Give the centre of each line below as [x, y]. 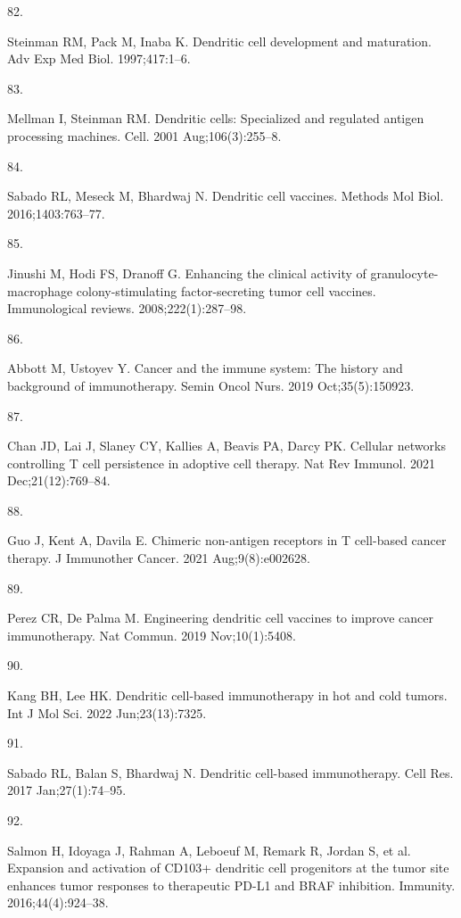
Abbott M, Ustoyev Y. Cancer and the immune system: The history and [205, 368]
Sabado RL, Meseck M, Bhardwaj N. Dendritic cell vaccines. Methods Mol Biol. [226, 196]
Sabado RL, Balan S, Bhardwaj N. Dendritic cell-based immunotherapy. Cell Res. [230, 772]
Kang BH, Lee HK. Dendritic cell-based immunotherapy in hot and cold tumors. [227, 695]
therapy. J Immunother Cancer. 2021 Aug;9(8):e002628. [159, 558]
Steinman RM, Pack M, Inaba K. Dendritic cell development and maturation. [219, 41]
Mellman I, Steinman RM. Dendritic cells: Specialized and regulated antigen [216, 118]
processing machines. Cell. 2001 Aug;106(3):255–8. [144, 135]
